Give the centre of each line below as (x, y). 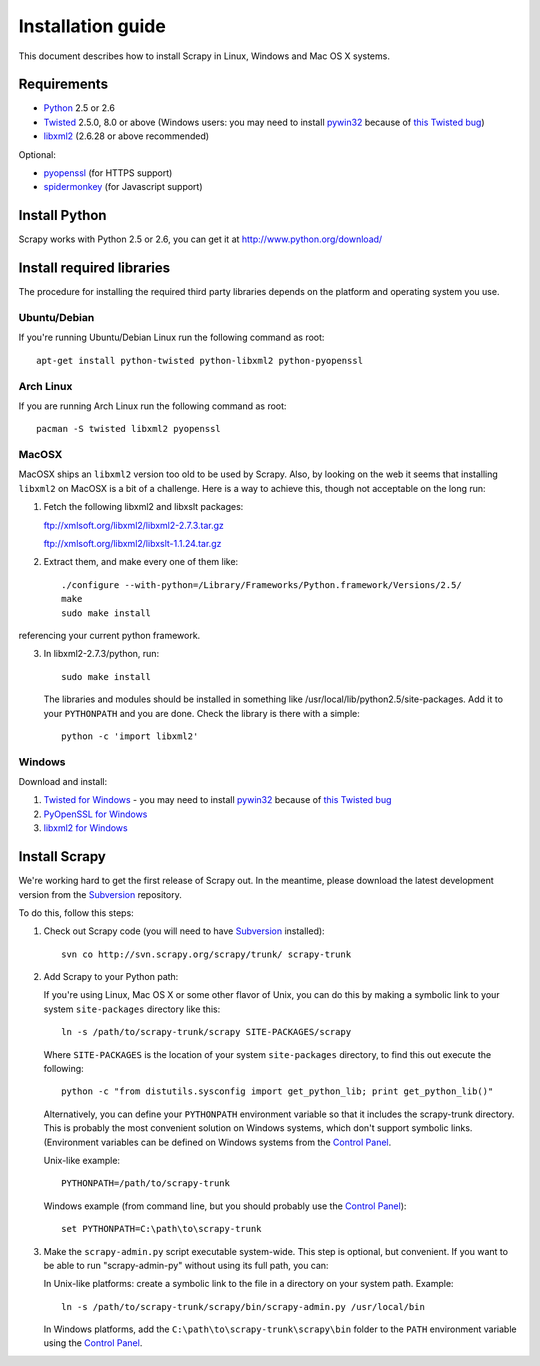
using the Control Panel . (93, 1343)
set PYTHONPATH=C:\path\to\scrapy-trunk (161, 1229)
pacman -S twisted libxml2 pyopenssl (129, 429)
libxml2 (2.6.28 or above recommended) (126, 136)
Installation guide (92, 26)
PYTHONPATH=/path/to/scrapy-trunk (145, 1183)
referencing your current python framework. (109, 635)
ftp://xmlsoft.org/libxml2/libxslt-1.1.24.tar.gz (132, 543)
